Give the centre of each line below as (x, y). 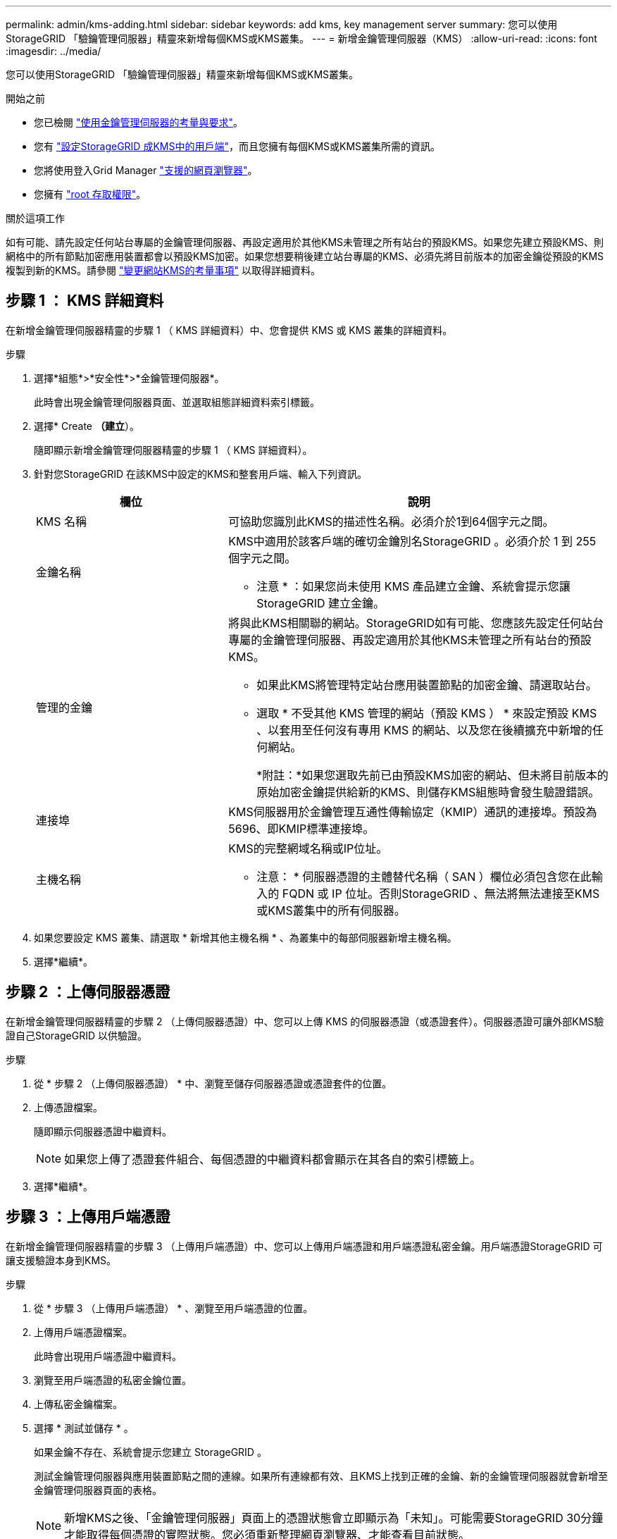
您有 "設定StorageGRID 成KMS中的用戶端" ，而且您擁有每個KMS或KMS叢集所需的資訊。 (237, 146)
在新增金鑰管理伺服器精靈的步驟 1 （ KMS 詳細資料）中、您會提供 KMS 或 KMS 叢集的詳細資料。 (229, 330)
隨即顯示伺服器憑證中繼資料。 (103, 1131)
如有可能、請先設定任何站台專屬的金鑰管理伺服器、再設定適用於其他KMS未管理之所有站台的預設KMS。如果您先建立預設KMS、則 (305, 242)
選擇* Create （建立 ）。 (87, 426)
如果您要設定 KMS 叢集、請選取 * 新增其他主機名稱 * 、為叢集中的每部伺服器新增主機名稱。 (245, 937)
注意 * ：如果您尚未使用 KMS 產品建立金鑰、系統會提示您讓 (413, 586)
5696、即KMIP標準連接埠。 (301, 828)
